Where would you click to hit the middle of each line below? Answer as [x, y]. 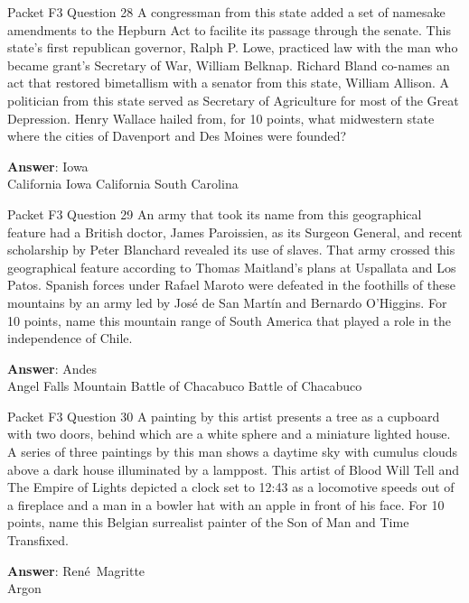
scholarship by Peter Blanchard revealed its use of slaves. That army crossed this [231, 250]
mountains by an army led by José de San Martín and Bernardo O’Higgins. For [227, 302]
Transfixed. [38, 540]
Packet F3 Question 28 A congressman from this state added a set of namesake [226, 12]
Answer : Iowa [48, 166]
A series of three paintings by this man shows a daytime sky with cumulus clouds [233, 452]
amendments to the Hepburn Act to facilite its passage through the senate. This [229, 29]
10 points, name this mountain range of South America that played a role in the [230, 320]
